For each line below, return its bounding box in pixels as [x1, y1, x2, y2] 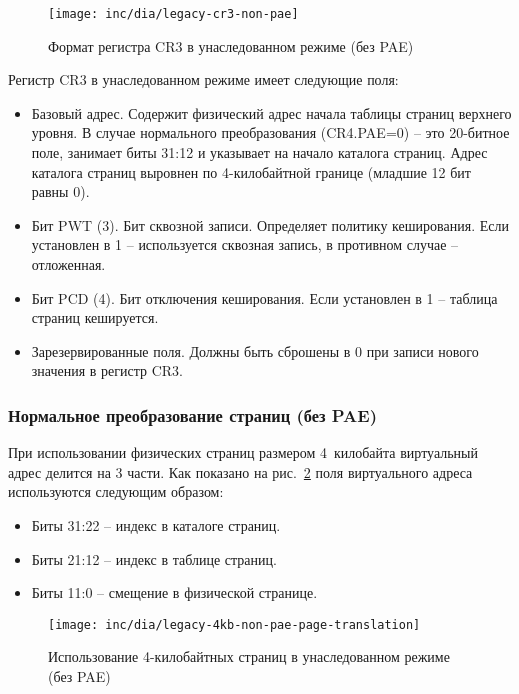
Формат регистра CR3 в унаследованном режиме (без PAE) [48, 35, 414, 56]
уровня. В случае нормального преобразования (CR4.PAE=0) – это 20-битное [31, 122, 510, 143]
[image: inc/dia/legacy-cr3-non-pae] [48, 7, 299, 21]
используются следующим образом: [8, 481, 224, 502]
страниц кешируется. [31, 307, 159, 328]
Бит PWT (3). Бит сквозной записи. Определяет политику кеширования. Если [31, 214, 509, 235]
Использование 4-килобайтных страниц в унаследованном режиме [48, 646, 450, 667]
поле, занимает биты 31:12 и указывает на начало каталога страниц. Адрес [31, 142, 488, 163]
